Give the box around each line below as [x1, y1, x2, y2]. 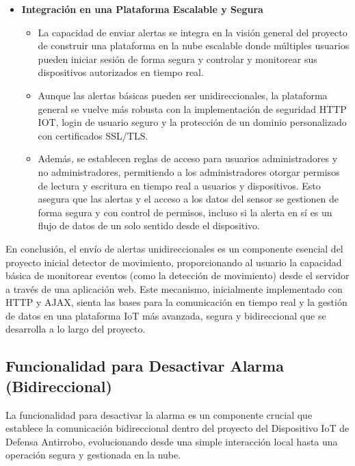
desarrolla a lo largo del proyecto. [5, 322, 146, 336]
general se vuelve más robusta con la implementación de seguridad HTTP [38, 101, 347, 116]
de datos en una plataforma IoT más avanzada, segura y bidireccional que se [5, 308, 326, 322]
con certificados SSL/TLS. [38, 128, 148, 142]
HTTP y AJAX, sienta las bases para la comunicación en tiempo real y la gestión [5, 295, 347, 309]
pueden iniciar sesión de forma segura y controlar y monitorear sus [38, 51, 317, 66]
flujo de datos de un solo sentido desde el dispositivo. [38, 218, 261, 233]
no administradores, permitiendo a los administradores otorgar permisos [38, 164, 340, 179]
